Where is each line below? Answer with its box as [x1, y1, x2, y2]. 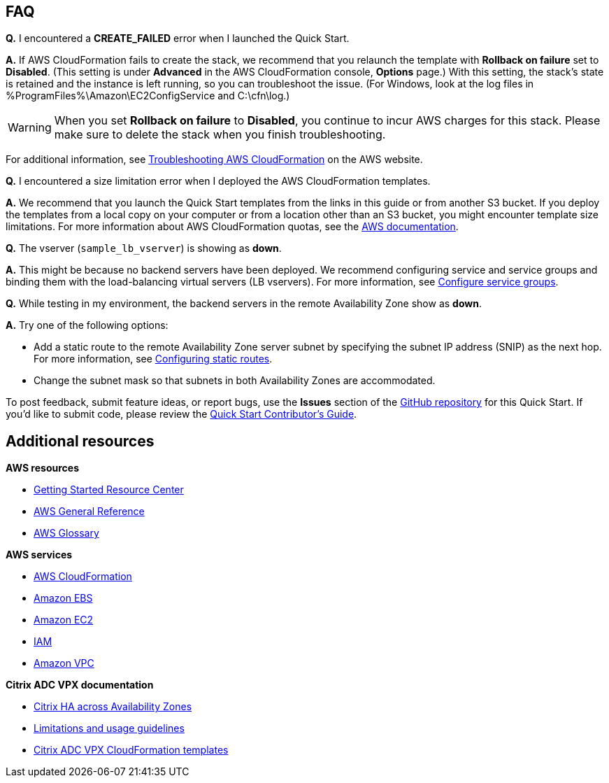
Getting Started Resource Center [34, 484, 184, 496]
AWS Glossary [34, 527, 99, 539]
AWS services [6, 549, 73, 561]
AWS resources [6, 462, 79, 474]
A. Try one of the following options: [6, 319, 169, 332]
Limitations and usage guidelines [34, 722, 185, 735]
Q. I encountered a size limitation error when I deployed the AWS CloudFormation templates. [6, 175, 431, 188]
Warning [8, 120, 52, 135]
